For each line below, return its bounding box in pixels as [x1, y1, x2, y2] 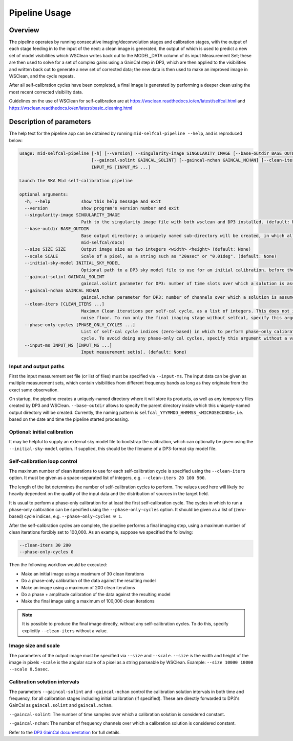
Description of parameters [9, 118, 91, 126]
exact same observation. [9, 387, 59, 393]
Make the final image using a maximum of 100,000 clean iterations [21, 598, 155, 604]
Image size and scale [9, 642, 60, 649]
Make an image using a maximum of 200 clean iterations [21, 584, 135, 590]
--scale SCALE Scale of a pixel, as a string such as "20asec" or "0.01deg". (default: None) [24, 253, 277, 259]
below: [9, 137, 23, 143]
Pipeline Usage [9, 7, 71, 18]
